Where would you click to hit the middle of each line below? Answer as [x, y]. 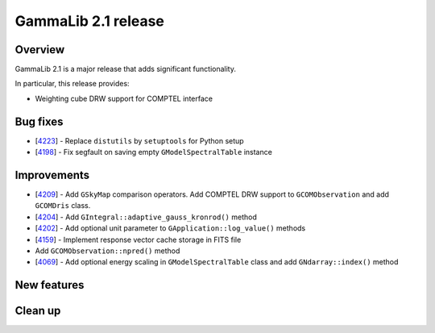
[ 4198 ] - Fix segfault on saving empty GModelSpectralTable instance [154, 152]
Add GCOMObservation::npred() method [108, 251]
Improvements [52, 175]
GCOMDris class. [63, 206]
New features [50, 285]
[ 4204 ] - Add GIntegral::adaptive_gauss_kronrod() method [146, 217]
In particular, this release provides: [72, 84]
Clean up [38, 311]
